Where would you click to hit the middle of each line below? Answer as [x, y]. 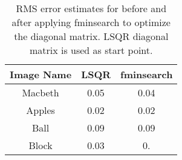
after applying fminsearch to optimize [91, 22]
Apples [41, 110]
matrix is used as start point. [91, 50]
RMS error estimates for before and [91, 8]
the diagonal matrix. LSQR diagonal [91, 36]
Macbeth [41, 92]
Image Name [41, 74]
